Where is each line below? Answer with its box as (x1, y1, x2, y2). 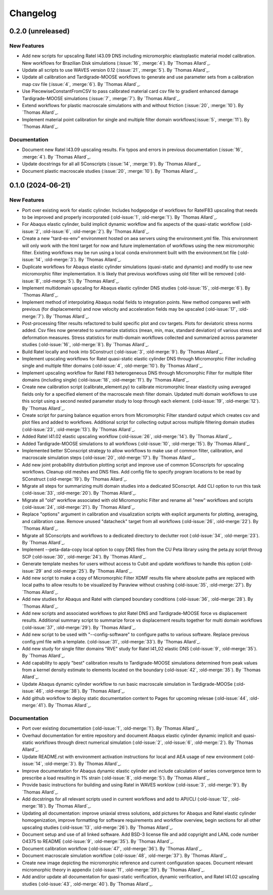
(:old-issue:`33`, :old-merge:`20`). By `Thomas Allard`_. (22, 490, 136, 496)
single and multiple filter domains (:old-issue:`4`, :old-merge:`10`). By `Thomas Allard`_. (22, 363, 203, 369)
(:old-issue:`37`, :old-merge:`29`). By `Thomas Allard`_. (22, 624, 136, 630)
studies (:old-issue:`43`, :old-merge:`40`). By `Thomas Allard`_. (22, 881, 153, 887)
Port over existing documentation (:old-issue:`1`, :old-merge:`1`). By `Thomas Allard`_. (22, 725, 200, 731)
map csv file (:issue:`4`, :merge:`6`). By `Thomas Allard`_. (22, 81, 141, 87)
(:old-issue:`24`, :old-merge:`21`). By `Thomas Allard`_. (22, 504, 135, 510)
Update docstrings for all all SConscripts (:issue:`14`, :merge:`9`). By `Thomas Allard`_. (22, 161, 201, 167)
